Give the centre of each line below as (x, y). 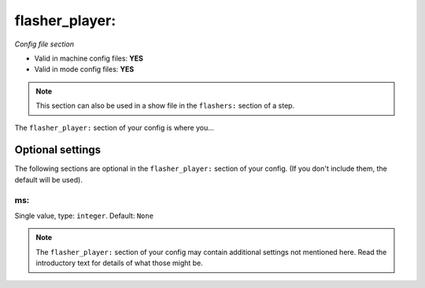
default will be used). (48, 179)
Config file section (44, 44)
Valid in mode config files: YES (84, 69)
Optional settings (58, 150)
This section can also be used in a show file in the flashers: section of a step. (165, 105)
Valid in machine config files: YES (89, 58)
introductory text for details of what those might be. (120, 263)
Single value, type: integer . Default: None (84, 216)
